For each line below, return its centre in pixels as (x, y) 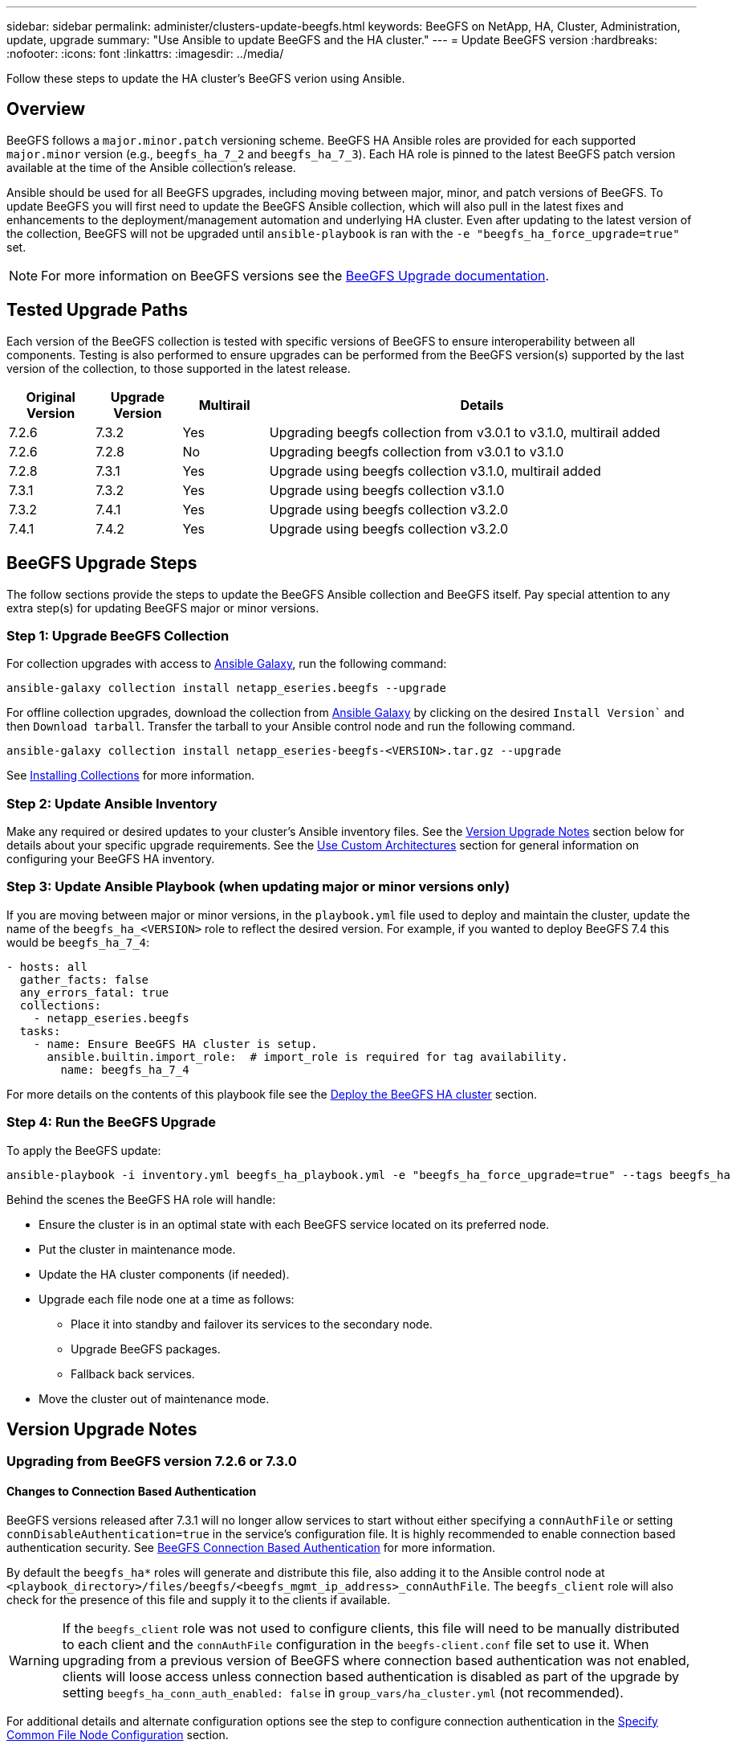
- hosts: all (47, 966)
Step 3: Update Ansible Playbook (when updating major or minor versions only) (258, 887)
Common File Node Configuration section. (118, 1734)
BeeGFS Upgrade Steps (102, 563)
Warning (34, 1660)
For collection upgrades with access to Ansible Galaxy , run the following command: (227, 664)
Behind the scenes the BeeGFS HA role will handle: (141, 1199)
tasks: (40, 1031)
